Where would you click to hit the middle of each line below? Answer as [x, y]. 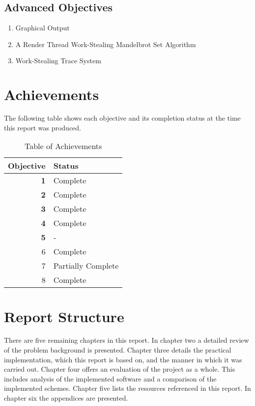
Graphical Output [42, 28]
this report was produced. [43, 127]
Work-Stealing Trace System [58, 61]
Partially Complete [86, 266]
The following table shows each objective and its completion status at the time [122, 118]
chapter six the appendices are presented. [66, 397]
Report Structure [64, 317]
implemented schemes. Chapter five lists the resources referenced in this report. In [127, 388]
